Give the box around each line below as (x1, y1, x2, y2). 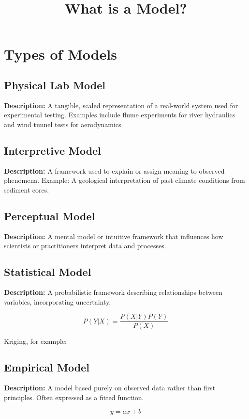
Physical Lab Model (4, 77, 106, 92)
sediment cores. (4, 184, 49, 194)
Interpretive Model (4, 143, 101, 158)
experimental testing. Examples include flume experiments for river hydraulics (4, 110, 235, 120)
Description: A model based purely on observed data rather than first (4, 383, 216, 393)
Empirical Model (4, 360, 89, 375)
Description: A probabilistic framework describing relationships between (4, 287, 222, 297)
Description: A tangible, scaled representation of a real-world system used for (4, 100, 238, 110)
